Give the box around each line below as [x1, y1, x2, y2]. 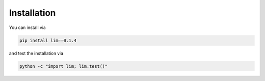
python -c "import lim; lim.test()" [19, 63, 108, 69]
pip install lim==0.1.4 [19, 37, 77, 43]
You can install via [9, 25, 46, 30]
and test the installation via [9, 50, 64, 56]
